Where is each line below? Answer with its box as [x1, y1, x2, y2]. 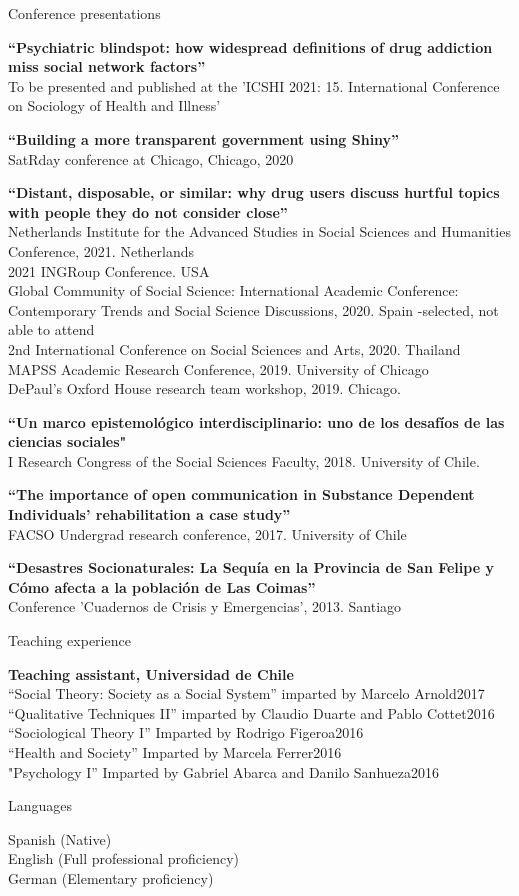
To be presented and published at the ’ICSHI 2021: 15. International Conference [8, 75, 500, 96]
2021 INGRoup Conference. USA [8, 260, 210, 281]
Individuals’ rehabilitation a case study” [8, 504, 291, 525]
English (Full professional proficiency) [8, 848, 239, 869]
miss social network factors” [8, 56, 206, 77]
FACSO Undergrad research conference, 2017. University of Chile [8, 523, 407, 544]
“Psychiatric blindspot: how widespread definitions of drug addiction [8, 36, 493, 57]
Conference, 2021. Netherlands [8, 240, 195, 261]
